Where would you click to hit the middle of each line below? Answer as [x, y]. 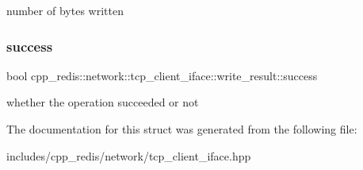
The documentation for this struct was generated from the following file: [182, 129]
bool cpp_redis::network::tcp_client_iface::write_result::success [162, 75]
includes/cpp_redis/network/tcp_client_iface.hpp [129, 155]
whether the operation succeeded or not [103, 102]
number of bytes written [65, 10]
